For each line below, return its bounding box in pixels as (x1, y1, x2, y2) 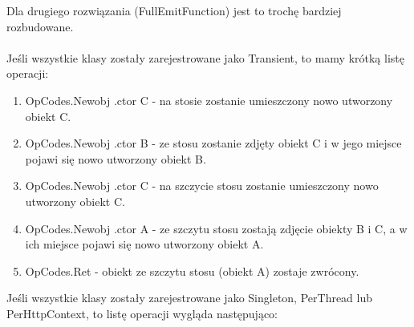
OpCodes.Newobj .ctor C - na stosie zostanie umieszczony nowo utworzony (25, 91, 393, 108)
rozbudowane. (6, 18, 74, 34)
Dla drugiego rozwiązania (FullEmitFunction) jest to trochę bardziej (6, 2, 342, 18)
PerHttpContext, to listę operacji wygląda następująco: (6, 305, 278, 321)
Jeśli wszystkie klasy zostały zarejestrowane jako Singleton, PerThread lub (6, 289, 373, 306)
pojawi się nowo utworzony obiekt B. (25, 150, 206, 167)
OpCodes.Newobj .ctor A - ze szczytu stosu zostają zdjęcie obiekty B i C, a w (25, 220, 408, 236)
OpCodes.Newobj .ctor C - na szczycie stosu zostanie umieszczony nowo (25, 177, 379, 194)
